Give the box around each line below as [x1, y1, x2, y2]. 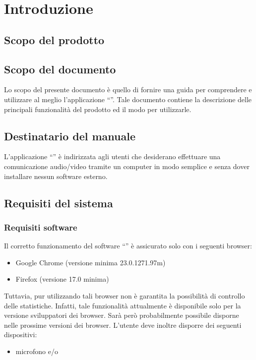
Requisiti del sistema [4, 195, 113, 210]
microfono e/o [15, 346, 59, 356]
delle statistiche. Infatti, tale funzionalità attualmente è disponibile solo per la [4, 300, 241, 310]
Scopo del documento [4, 61, 116, 76]
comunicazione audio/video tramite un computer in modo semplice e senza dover [4, 161, 250, 171]
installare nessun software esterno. [4, 171, 108, 181]
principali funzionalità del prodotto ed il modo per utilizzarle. [4, 104, 192, 114]
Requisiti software [4, 221, 77, 233]
